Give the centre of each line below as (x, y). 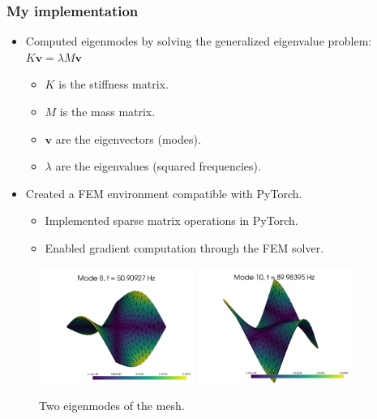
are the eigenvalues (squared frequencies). (158, 166)
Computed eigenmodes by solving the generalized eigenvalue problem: (199, 41)
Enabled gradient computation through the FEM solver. (184, 247)
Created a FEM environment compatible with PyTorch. (164, 193)
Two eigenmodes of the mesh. (112, 406)
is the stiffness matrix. (114, 84)
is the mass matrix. (107, 111)
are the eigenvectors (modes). (128, 138)
